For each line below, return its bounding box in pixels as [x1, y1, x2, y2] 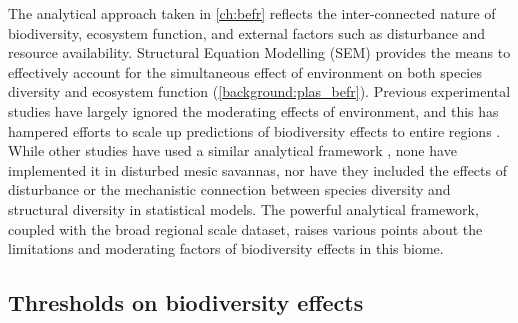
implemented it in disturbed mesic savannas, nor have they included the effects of [8, 159, 507, 180]
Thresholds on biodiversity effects [8, 287, 364, 318]
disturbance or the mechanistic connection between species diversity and [8, 179, 451, 200]
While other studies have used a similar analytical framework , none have [8, 140, 457, 161]
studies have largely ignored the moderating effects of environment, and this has [8, 100, 499, 121]
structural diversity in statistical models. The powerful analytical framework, [8, 198, 479, 219]
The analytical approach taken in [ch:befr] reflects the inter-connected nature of [8, 3, 496, 23]
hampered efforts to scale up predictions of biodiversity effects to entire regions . [8, 120, 501, 141]
